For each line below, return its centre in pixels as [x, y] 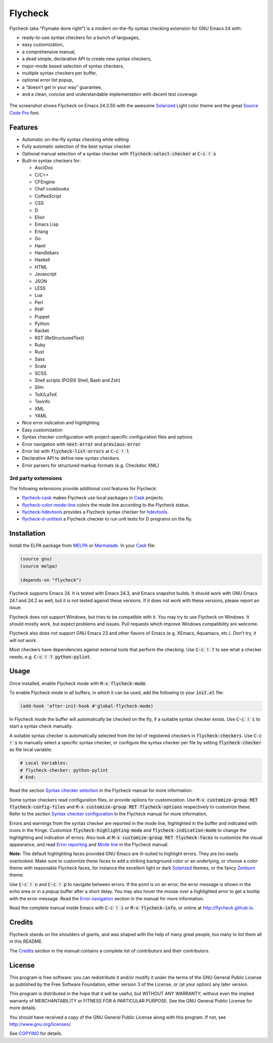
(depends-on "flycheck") [51, 580]
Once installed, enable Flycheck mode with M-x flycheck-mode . [78, 683]
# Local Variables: [44, 763]
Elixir [40, 217]
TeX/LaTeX [46, 394]
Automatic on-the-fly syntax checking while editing [75, 139]
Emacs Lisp [47, 224]
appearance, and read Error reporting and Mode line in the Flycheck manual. [89, 844]
